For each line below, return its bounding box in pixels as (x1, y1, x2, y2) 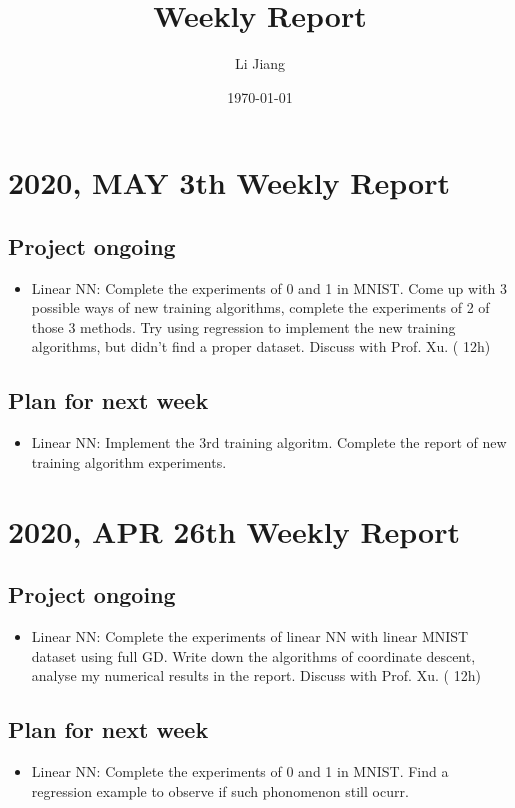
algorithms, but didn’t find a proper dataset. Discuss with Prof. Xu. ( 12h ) (31, 336, 491, 357)
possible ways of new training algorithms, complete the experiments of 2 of (31, 297, 490, 318)
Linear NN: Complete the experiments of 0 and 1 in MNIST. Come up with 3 (31, 277, 507, 298)
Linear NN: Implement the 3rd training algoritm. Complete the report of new (31, 432, 507, 453)
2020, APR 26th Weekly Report (8, 510, 460, 551)
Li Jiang (234, 53, 286, 74)
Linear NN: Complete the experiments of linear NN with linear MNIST (31, 626, 469, 647)
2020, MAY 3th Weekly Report (8, 162, 450, 203)
